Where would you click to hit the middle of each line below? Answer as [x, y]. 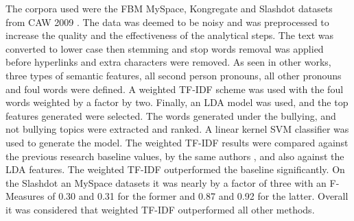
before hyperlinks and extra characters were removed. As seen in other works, [168, 62]
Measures [25, 196]
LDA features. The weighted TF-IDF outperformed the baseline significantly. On [175, 169]
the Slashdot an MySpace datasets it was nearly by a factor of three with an [166, 182]
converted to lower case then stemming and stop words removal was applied [165, 48]
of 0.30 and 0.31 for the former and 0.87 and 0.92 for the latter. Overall [198, 196]
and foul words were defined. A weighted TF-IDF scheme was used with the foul [175, 89]
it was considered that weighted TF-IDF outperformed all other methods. [160, 209]
